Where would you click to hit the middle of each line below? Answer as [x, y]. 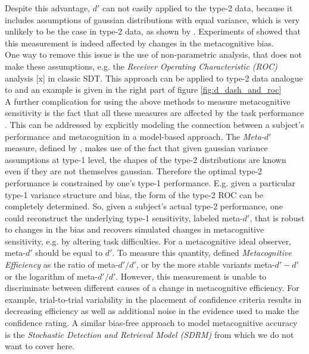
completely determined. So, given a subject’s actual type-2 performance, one [144, 206]
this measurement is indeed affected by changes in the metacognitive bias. [139, 43]
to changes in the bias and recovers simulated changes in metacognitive [135, 229]
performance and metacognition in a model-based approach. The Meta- [135, 136]
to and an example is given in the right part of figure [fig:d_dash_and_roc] [143, 90]
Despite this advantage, [48, 8]
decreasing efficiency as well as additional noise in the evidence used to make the [152, 311]
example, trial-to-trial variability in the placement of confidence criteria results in [153, 299]
